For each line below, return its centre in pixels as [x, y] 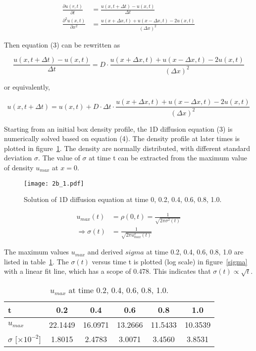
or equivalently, [27, 86]
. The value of [59, 158]
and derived [105, 252]
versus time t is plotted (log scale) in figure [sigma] [170, 261]
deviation [18, 158]
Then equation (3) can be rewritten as [62, 44]
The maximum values [37, 252]
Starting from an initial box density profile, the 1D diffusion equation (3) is [118, 128]
